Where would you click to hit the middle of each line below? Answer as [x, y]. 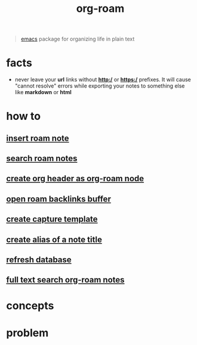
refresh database [39, 260]
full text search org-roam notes [65, 280]
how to [23, 116]
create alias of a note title [54, 239]
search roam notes [42, 159]
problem [27, 333]
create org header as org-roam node [75, 178]
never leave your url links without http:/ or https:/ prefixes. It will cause [103, 80]
